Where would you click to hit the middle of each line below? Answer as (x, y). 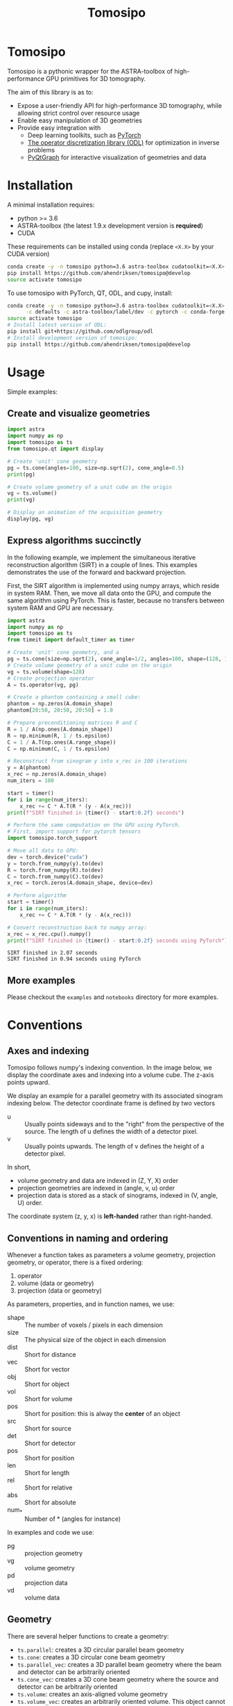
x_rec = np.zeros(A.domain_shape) (57, 774)
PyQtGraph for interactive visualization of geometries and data (117, 157)
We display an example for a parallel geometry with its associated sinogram (115, 1096)
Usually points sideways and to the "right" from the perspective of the (124, 1124)
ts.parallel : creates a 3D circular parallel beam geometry (101, 1650)
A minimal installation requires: (51, 205)
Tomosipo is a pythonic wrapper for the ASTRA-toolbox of (90, 71)
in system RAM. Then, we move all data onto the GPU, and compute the (109, 593)
